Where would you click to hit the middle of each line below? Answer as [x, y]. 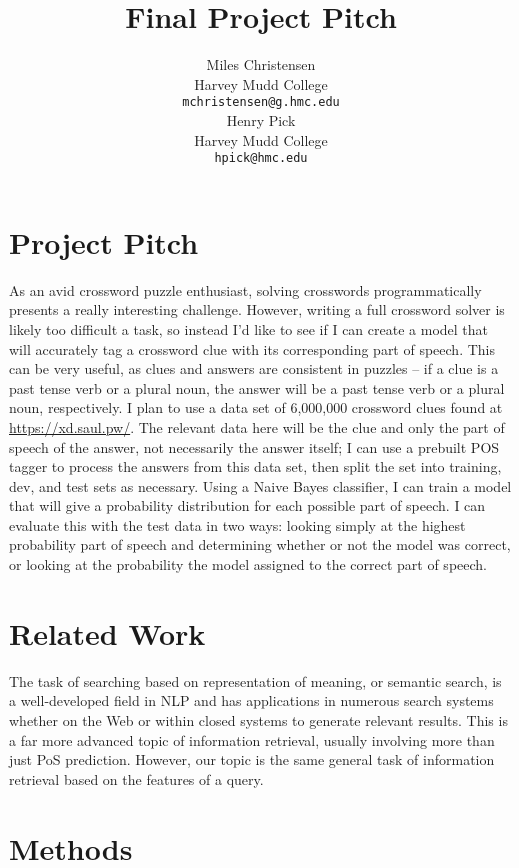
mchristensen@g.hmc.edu [261, 102]
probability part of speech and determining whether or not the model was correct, [260, 544]
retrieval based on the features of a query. [136, 778]
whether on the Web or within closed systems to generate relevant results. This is [258, 719]
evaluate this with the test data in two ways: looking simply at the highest [237, 524]
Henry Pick [261, 119]
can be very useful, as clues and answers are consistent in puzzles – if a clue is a [254, 368]
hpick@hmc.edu [261, 158]
